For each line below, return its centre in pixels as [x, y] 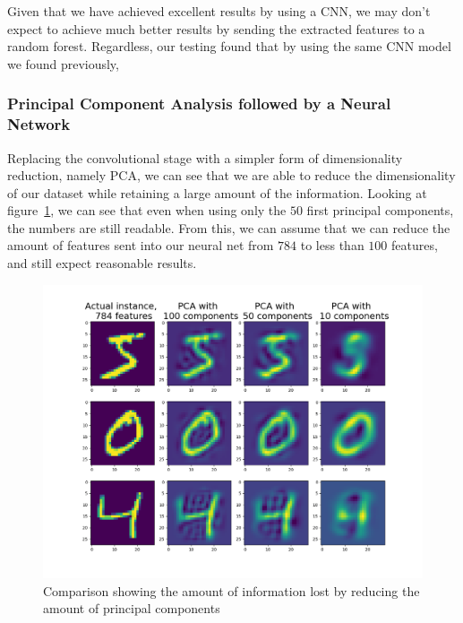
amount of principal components [132, 608]
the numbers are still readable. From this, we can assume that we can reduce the [229, 227]
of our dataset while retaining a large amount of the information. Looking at [217, 192]
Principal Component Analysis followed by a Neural [199, 104]
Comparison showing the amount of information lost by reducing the [231, 590]
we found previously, [63, 63]
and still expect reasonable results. [102, 263]
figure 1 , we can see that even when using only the [147, 210]
